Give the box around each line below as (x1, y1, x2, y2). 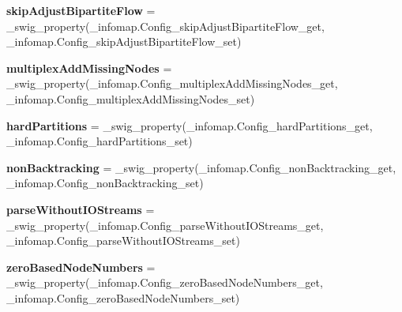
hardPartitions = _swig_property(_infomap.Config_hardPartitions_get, (6, 117, 373, 133)
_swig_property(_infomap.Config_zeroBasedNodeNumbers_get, (6, 274, 323, 291)
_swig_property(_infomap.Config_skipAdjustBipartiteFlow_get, (6, 17, 325, 34)
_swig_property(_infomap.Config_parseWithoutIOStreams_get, (6, 216, 324, 233)
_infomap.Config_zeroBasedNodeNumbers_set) (6, 289, 240, 306)
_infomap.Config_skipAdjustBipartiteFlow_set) (6, 33, 242, 50)
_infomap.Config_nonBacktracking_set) (6, 175, 204, 191)
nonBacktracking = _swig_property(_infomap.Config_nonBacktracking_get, (6, 159, 396, 175)
